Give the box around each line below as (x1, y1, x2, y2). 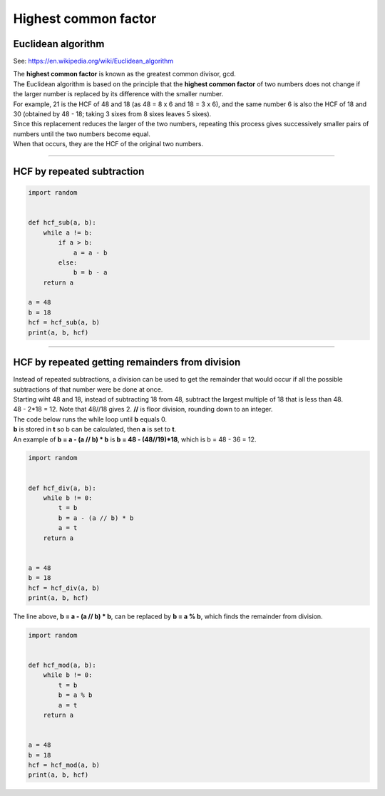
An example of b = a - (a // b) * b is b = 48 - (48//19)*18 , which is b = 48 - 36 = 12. (13, 435, 257, 444)
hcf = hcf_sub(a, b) (28, 318, 100, 327)
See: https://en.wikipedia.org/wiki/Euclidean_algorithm (13, 57, 174, 66)
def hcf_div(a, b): (28, 484, 96, 492)
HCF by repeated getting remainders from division (13, 357, 241, 369)
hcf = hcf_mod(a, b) (28, 761, 100, 769)
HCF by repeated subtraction (13, 165, 145, 178)
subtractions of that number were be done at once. (13, 385, 163, 394)
